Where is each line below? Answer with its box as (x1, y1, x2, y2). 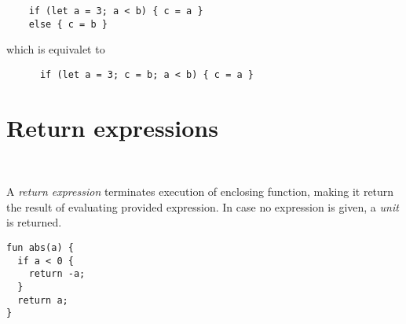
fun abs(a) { (6, 242, 74, 254)
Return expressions (6, 111, 218, 143)
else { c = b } (28, 18, 108, 30)
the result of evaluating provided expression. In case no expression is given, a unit (6, 198, 399, 215)
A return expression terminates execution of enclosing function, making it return (6, 183, 394, 200)
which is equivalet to (6, 41, 105, 57)
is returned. (6, 214, 62, 230)
